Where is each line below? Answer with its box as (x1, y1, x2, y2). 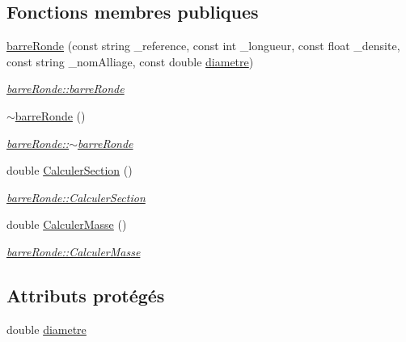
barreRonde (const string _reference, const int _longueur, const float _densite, (6, 37, 400, 54)
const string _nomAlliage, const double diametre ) (6, 53, 254, 70)
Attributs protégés (6, 282, 165, 307)
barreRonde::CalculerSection (6, 188, 146, 205)
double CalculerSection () (6, 162, 133, 179)
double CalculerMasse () (6, 216, 127, 233)
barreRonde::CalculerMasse (6, 243, 141, 260)
